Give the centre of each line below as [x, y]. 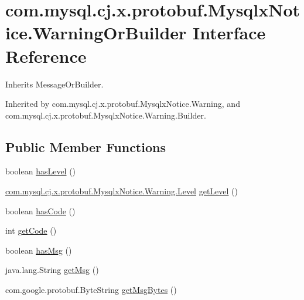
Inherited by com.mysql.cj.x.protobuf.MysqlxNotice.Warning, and [123, 104]
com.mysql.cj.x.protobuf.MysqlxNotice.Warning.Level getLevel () [122, 191]
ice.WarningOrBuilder [96, 33]
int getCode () [31, 230]
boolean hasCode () [40, 210]
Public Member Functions [86, 146]
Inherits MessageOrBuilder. [54, 84]
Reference [46, 55]
